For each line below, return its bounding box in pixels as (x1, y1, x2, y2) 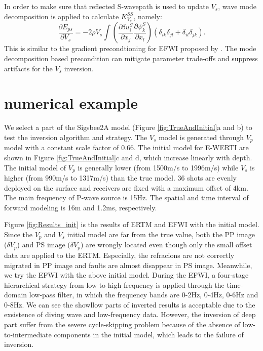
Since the (4, 229, 32, 240)
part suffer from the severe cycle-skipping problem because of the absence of (4, 319, 241, 330)
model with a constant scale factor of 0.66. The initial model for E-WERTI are (4, 142, 249, 153)
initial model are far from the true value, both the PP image (67, 229, 255, 240)
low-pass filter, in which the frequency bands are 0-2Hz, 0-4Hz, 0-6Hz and (29, 289, 258, 300)
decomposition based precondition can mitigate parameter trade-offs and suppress (4, 53, 258, 64)
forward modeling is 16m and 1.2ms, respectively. (4, 202, 157, 212)
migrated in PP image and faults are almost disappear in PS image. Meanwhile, (4, 259, 252, 270)
